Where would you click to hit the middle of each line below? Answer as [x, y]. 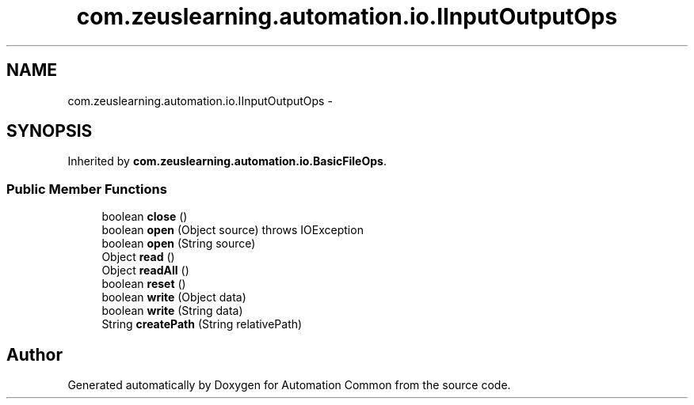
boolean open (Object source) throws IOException [233, 230]
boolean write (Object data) [174, 297]
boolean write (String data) [172, 311]
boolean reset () [144, 284]
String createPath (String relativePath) [202, 324]
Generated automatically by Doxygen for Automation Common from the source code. [289, 385]
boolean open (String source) [179, 244]
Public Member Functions [87, 189]
